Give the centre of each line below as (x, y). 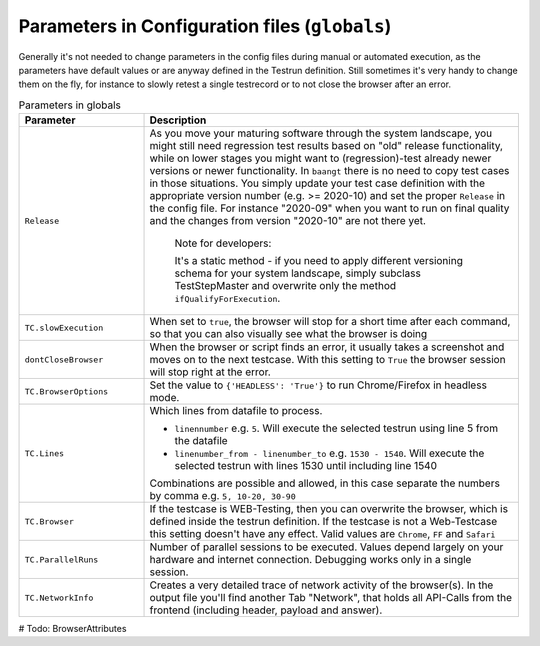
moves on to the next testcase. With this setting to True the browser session (327, 360)
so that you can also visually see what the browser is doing (288, 334)
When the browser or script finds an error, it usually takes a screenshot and (327, 347)
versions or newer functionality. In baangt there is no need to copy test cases (329, 171)
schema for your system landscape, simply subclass (298, 273)
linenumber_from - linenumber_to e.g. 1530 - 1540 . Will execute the (329, 453)
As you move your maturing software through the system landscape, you (321, 133)
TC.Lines (44, 453)
